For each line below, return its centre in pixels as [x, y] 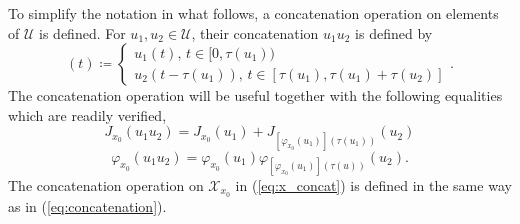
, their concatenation [255, 32]
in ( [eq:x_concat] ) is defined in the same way [373, 184]
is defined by [394, 32]
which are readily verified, [87, 114]
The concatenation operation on [106, 184]
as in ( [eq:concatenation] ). [87, 205]
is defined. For [82, 32]
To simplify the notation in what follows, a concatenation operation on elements [253, 13]
